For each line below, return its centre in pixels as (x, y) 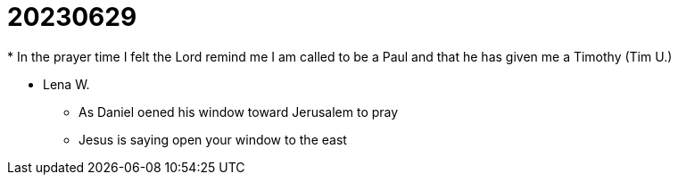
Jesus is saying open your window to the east (213, 139)
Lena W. (66, 84)
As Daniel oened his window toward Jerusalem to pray (239, 112)
